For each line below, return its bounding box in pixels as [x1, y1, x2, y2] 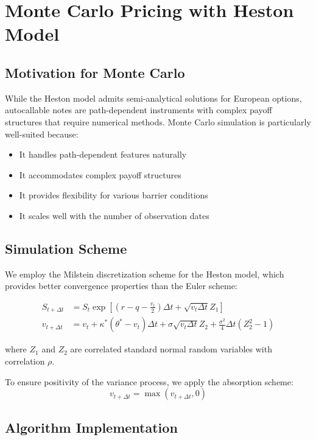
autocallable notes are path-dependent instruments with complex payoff [5, 103, 272, 116]
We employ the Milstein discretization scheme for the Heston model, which [5, 267, 284, 280]
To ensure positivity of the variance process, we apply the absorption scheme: [5, 375, 293, 388]
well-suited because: [5, 127, 79, 140]
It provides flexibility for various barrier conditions [19, 189, 208, 201]
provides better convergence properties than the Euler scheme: [5, 279, 237, 292]
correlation [5, 355, 45, 368]
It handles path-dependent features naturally [19, 148, 187, 161]
